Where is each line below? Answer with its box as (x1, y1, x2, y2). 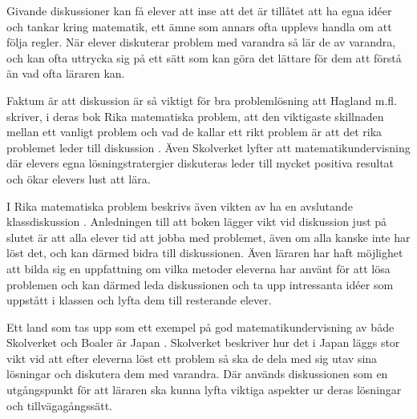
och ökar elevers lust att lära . (6, 170, 151, 187)
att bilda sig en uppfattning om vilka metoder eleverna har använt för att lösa (6, 260, 391, 276)
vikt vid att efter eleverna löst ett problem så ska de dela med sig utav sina (6, 349, 378, 366)
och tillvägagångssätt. (6, 397, 112, 413)
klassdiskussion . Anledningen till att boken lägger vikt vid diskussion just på (6, 213, 387, 230)
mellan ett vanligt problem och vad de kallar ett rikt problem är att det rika (6, 123, 383, 140)
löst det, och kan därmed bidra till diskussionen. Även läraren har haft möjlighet (6, 244, 403, 261)
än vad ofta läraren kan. (6, 65, 125, 82)
